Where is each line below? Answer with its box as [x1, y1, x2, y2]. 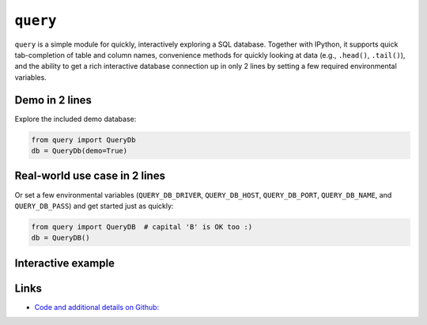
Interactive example [14, 256, 115, 270]
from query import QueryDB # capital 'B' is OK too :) [31, 222, 253, 231]
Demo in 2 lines [14, 93, 93, 107]
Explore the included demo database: [14, 114, 137, 123]
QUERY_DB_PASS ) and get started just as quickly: [14, 201, 174, 210]
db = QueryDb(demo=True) [31, 146, 128, 155]
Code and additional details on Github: [34, 302, 160, 312]
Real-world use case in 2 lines [14, 169, 166, 183]
